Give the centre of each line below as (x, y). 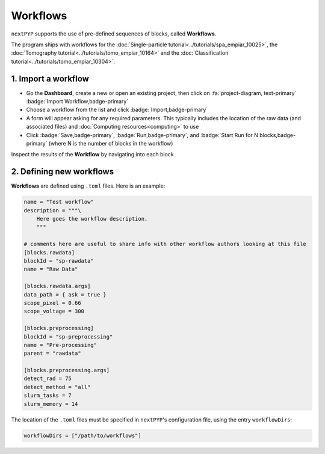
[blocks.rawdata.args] (57, 286)
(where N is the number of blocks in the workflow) (111, 143)
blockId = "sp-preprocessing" (68, 336)
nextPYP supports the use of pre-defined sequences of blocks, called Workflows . (114, 34)
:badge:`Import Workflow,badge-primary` (77, 102)
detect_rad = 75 (48, 379)
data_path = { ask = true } (65, 294)
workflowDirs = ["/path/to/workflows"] (82, 435)
